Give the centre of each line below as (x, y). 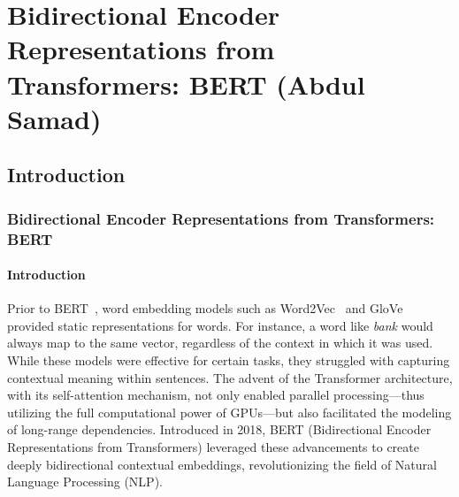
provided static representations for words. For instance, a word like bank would (220, 325)
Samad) (54, 118)
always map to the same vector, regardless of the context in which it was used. (220, 343)
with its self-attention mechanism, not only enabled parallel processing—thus (216, 395)
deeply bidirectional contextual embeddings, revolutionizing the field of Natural (222, 464)
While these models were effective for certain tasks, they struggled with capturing (229, 360)
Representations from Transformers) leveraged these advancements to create (213, 447)
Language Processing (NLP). (85, 482)
